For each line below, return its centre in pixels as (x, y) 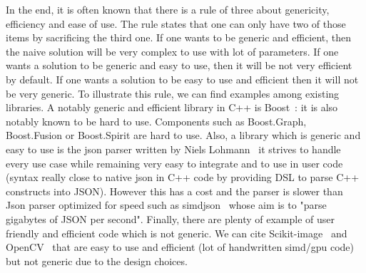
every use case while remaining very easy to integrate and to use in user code (174, 163)
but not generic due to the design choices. (97, 261)
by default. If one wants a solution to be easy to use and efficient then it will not (182, 79)
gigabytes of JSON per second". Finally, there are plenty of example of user (171, 218)
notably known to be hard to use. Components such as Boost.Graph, (156, 121)
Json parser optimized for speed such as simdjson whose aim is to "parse (166, 205)
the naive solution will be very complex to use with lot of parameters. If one (172, 51)
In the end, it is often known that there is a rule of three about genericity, (168, 9)
